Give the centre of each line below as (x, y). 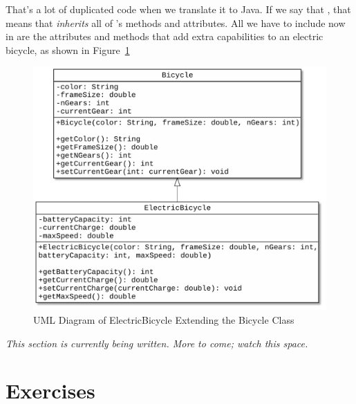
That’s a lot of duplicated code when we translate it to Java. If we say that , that (178, 9)
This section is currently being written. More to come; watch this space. (157, 343)
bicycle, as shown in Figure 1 (68, 49)
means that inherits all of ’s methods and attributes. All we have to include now (176, 22)
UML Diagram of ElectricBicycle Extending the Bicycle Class (164, 319)
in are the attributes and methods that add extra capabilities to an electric (165, 36)
